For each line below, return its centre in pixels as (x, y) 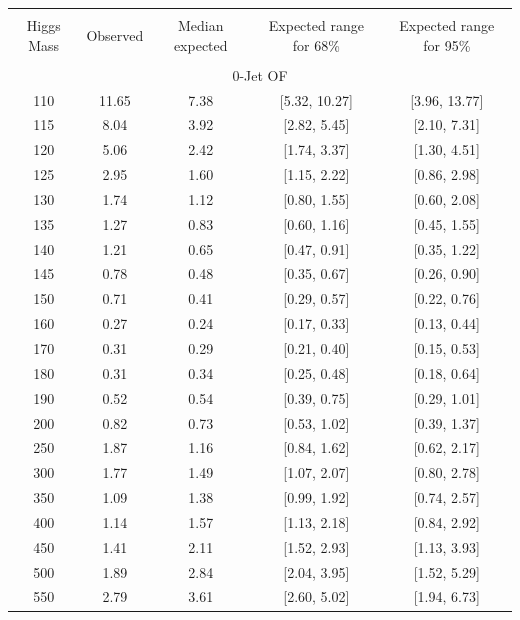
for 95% (447, 44)
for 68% (316, 44)
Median (200, 25)
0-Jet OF (260, 74)
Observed (115, 34)
